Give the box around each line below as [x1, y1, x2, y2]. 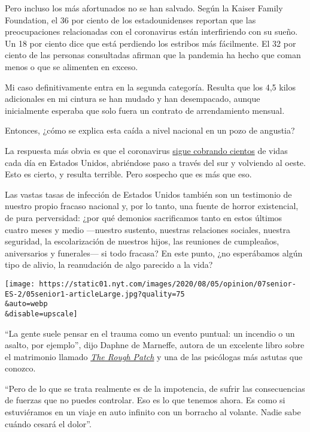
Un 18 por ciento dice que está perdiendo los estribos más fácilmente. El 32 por [5, 37, 296, 49]
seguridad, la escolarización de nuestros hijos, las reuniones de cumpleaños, [5, 235, 279, 247]
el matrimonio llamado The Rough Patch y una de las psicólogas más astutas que [5, 350, 303, 362]
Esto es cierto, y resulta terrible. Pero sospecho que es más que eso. [5, 168, 252, 180]
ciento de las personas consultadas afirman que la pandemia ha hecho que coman [5, 49, 301, 61]
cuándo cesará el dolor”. [5, 417, 92, 430]
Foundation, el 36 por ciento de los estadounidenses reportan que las [5, 13, 256, 26]
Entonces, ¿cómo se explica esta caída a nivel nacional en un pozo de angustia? [5, 124, 295, 137]
